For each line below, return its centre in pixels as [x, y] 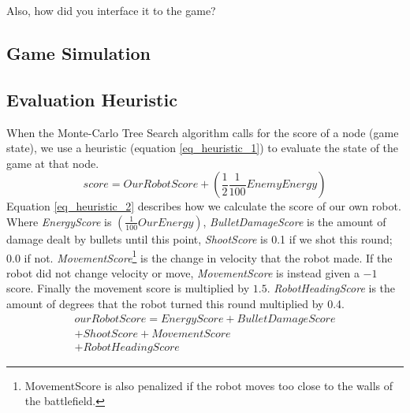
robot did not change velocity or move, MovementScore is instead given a [183, 272]
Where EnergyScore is [59, 221]
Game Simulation [78, 52]
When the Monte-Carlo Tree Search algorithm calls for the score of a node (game [203, 132]
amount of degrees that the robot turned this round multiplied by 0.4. [175, 303]
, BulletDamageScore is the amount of [294, 221]
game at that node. [53, 163]
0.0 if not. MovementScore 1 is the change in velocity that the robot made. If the [199, 256]
